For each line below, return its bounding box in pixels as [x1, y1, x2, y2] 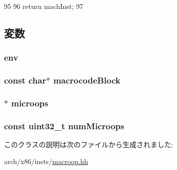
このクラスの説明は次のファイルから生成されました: [4, 139, 174, 150]
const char [4, 74, 46, 86]
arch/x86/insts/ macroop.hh [4, 156, 88, 166]
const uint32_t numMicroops [4, 119, 125, 132]
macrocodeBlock [53, 74, 121, 86]
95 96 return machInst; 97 [4, 1, 83, 11]
